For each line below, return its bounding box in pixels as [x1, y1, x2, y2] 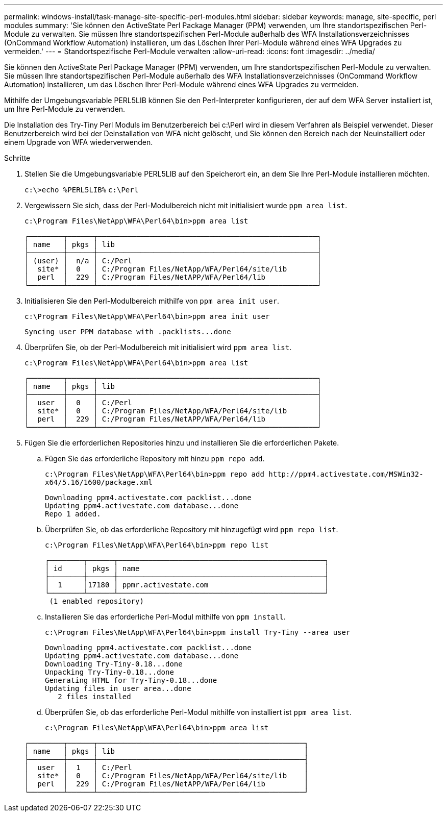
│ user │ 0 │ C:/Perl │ [24, 399, 321, 407]
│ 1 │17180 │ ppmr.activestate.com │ [45, 581, 329, 589]
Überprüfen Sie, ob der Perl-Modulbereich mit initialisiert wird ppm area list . [24, 343, 292, 352]
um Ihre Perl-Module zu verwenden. [4, 105, 126, 113]
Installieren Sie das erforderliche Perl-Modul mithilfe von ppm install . [45, 612, 286, 621]
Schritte [4, 154, 31, 162]
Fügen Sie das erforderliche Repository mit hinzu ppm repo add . [45, 454, 265, 463]
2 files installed [58, 693, 131, 701]
